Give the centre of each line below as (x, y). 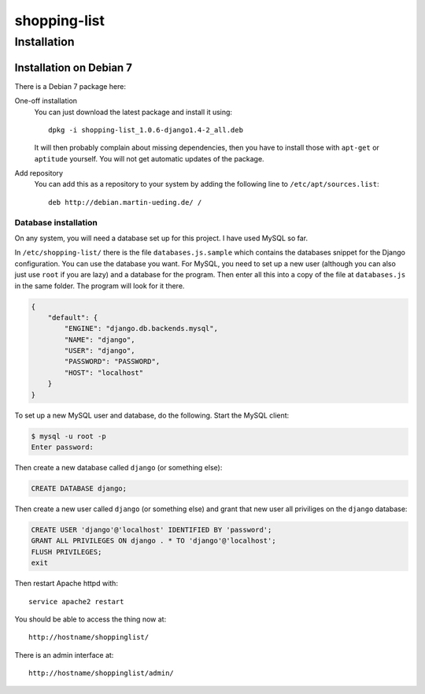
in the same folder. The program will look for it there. (100, 286)
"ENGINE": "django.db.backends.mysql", (141, 328)
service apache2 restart (76, 601)
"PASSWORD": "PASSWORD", (112, 362)
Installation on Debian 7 (74, 67)
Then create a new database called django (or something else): (118, 468)
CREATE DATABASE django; (79, 488)
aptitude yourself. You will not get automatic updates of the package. (149, 158)
